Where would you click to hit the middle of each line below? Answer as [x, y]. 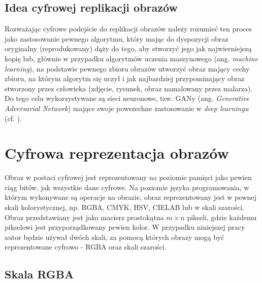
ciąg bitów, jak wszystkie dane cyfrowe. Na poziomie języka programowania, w [127, 187]
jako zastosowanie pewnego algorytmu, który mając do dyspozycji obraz [117, 38]
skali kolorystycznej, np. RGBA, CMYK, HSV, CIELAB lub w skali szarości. [125, 207]
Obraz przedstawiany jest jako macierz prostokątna [84, 217]
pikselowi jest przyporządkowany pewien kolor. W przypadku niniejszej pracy [125, 227]
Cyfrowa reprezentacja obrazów [117, 153]
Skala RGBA [39, 274]
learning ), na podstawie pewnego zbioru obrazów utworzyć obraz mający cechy [127, 68]
